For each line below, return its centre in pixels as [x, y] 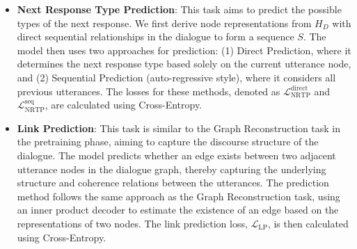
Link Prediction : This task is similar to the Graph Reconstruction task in [179, 128]
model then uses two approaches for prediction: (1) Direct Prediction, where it [184, 50]
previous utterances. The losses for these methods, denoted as [149, 91]
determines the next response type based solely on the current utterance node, [184, 64]
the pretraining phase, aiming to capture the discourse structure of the [168, 142]
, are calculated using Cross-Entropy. [124, 105]
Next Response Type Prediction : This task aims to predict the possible [179, 9]
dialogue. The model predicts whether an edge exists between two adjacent [176, 155]
